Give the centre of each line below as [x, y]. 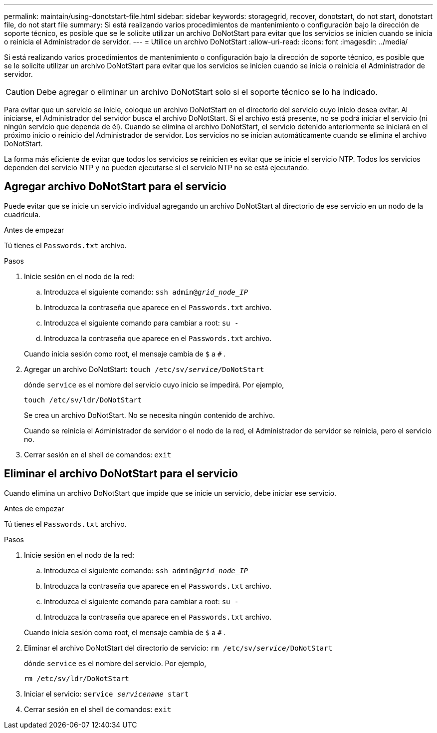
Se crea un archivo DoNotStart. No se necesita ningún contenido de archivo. [150, 415]
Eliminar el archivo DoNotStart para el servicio [121, 474]
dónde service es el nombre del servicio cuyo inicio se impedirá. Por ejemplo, [154, 384]
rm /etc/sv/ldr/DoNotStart [77, 678]
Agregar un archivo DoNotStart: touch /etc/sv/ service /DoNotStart [144, 369]
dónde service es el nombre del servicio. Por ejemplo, [115, 663]
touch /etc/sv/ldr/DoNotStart [83, 400]
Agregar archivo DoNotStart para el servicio [115, 187]
